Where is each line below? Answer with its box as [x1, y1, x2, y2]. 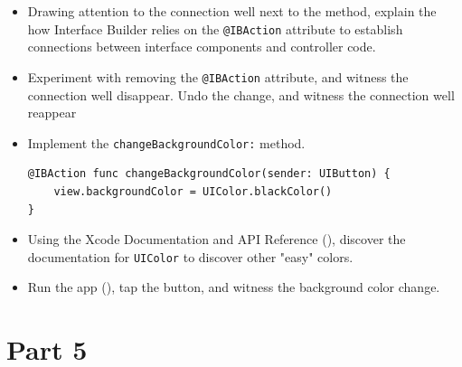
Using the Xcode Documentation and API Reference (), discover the [27, 230, 406, 249]
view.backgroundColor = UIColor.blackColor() [53, 184, 333, 198]
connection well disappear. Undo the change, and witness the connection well [27, 85, 455, 104]
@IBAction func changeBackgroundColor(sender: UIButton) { [27, 167, 391, 181]
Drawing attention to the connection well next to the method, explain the [27, 2, 437, 20]
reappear [27, 103, 77, 122]
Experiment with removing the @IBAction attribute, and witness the [27, 67, 409, 86]
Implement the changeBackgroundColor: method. [27, 133, 306, 152]
